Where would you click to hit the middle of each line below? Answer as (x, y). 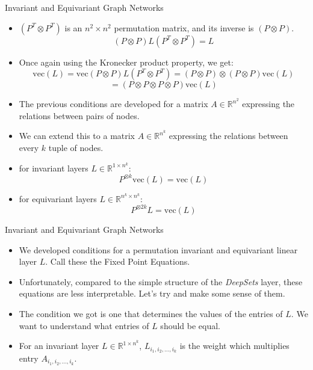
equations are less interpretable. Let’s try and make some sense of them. (152, 293)
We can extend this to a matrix (77, 136)
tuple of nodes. (76, 148)
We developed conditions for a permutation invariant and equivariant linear (158, 249)
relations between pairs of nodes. (79, 115)
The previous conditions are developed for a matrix (113, 104)
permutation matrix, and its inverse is (184, 27)
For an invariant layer (59, 346)
